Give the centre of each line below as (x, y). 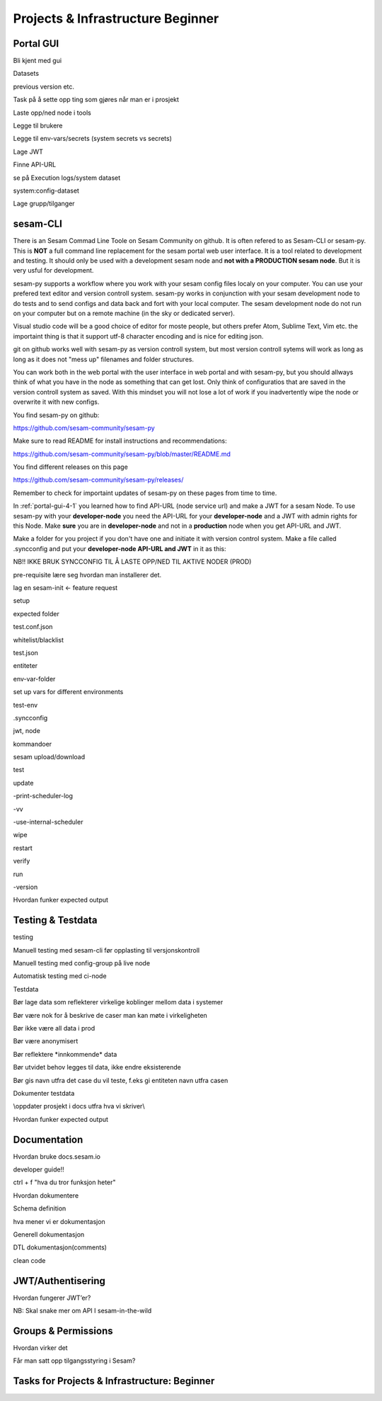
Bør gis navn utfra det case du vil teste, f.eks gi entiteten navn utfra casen (121, 1080)
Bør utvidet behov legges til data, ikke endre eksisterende (97, 1067)
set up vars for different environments (68, 692)
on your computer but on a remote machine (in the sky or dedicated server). (124, 313)
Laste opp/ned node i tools (52, 113)
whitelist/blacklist (38, 640)
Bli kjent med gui (37, 61)
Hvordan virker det (40, 1348)
